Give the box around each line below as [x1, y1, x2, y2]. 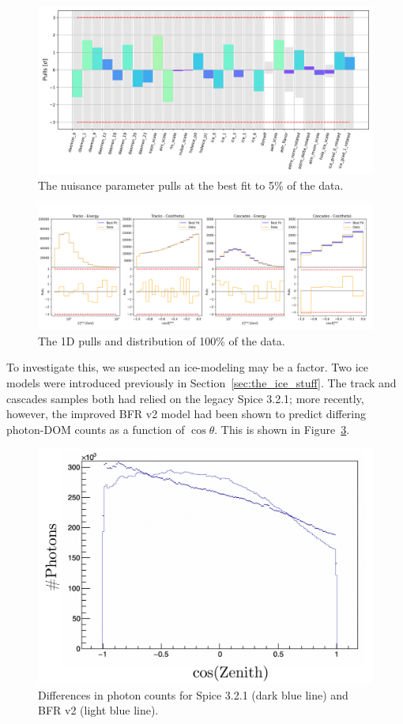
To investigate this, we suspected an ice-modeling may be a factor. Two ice [6, 359, 368, 375]
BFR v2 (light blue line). [38, 702, 159, 718]
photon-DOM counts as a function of [6, 420, 185, 437]
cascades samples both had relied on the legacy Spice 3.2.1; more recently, [6, 390, 364, 406]
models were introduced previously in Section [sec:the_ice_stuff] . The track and [6, 374, 397, 390]
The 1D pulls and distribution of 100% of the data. [38, 332, 285, 349]
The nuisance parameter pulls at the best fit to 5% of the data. [38, 176, 344, 193]
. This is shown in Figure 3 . [214, 420, 350, 437]
